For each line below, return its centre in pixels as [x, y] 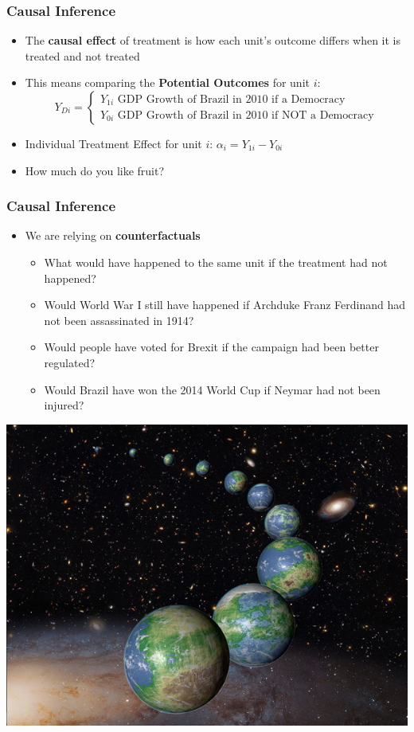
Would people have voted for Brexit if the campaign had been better [211, 347]
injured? [64, 405]
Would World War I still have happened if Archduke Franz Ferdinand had [225, 305]
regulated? [70, 362]
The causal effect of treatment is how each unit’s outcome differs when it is [213, 40]
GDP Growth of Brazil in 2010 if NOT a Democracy [246, 115]
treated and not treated [82, 55]
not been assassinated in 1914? [119, 320]
